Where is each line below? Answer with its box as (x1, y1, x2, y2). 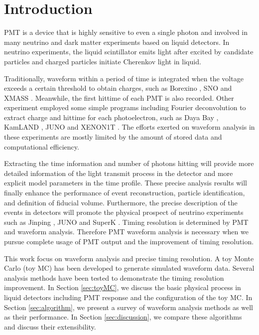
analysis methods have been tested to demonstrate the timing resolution (4, 272, 224, 283)
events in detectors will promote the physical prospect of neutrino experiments (4, 207, 244, 217)
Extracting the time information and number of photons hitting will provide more (4, 158, 254, 168)
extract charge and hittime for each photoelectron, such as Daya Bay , (4, 112, 219, 122)
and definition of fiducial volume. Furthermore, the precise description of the (4, 197, 238, 207)
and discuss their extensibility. (4, 321, 96, 332)
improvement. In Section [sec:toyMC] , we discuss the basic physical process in (4, 282, 241, 293)
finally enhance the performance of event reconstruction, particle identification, (4, 187, 245, 198)
